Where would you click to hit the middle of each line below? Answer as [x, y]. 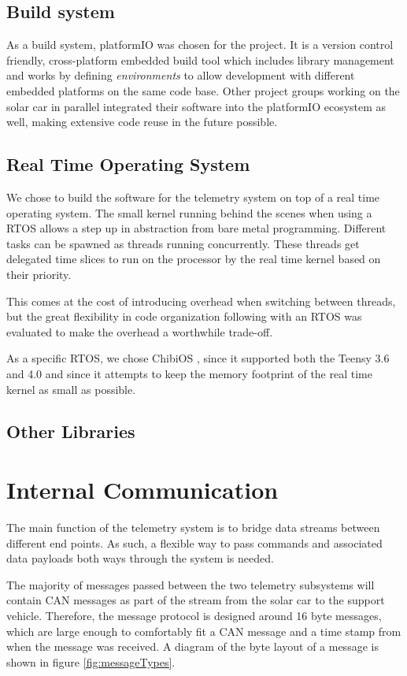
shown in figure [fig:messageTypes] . [91, 661]
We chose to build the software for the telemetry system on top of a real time [193, 197]
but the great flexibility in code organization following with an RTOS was [184, 316]
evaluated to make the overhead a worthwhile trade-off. [140, 331]
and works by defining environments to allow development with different [181, 75]
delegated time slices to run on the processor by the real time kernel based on [194, 259]
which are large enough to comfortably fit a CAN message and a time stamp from [204, 631]
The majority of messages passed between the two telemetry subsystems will [191, 584]
